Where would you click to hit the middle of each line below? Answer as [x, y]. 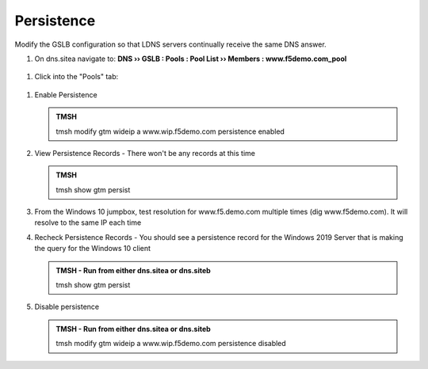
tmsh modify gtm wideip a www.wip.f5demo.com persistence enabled [170, 131]
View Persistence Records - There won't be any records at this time [145, 153]
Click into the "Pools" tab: [76, 77]
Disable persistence [67, 307]
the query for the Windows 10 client [92, 249]
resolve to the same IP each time [88, 223]
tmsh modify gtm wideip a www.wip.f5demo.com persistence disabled [171, 344]
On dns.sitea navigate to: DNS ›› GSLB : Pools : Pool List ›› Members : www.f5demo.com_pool [191, 59]
